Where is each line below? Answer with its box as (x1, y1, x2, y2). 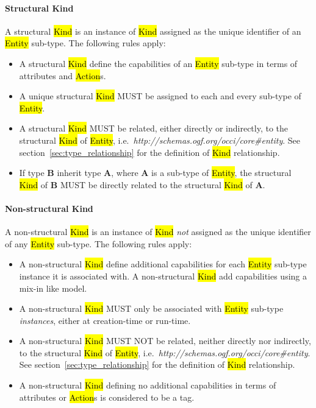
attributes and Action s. (19, 69, 106, 82)
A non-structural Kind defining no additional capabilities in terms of (19, 379, 276, 392)
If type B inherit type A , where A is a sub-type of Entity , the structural (19, 166, 292, 179)
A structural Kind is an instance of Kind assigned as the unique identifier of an (5, 24, 301, 37)
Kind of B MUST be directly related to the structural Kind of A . (19, 178, 265, 191)
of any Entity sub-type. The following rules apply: (5, 237, 192, 250)
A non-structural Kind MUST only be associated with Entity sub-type (19, 302, 284, 315)
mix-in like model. (19, 281, 87, 294)
